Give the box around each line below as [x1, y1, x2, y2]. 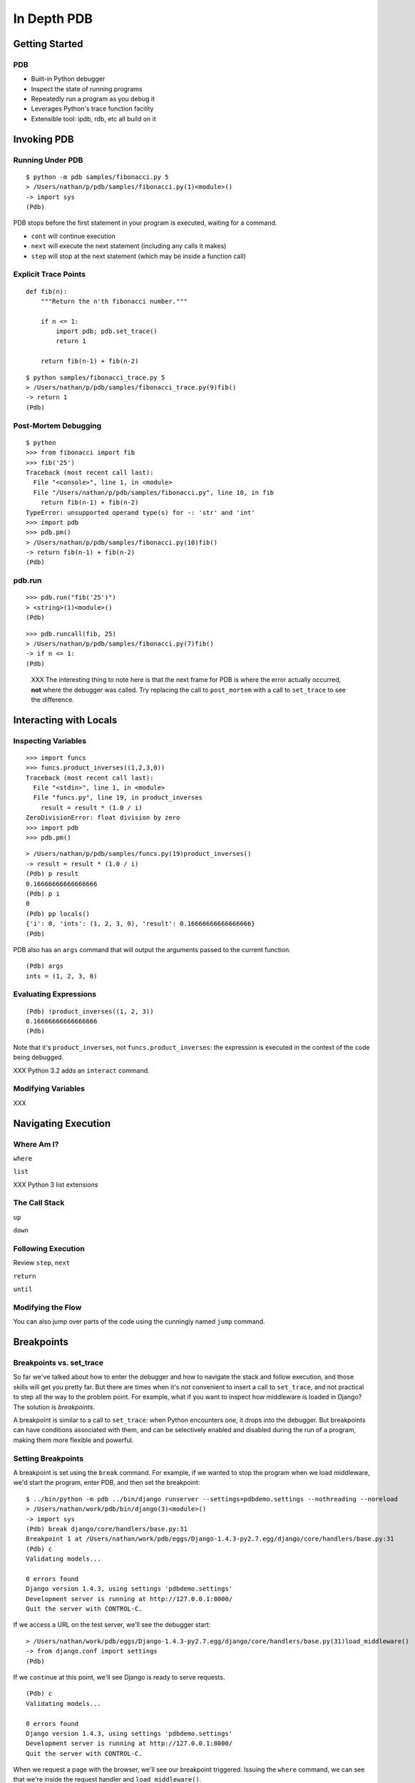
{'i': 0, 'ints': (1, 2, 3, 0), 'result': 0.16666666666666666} [26, 920, 256, 928]
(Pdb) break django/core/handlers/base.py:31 [26, 1525, 188, 1533]
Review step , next [13, 1259, 71, 1267]
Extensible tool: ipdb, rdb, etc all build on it [31, 114, 156, 123]
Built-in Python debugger [31, 75, 106, 83]
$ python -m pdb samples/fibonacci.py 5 [26, 173, 169, 181]
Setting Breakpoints [13, 1454, 84, 1463]
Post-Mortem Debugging [13, 421, 102, 431]
